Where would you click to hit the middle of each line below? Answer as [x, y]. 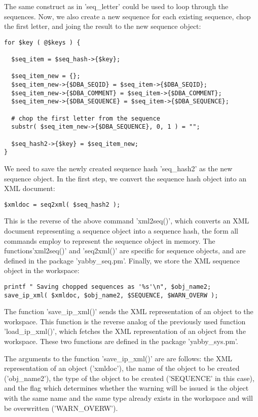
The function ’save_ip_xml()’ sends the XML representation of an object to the [129, 311]
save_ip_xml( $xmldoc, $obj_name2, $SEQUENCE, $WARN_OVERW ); [111, 295]
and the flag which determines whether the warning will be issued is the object [126, 388]
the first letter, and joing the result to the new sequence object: [103, 26]
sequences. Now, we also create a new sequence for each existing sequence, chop [127, 16]
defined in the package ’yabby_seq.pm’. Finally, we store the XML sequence [122, 260]
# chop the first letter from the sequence [86, 118]
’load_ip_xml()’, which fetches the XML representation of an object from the [125, 331]
